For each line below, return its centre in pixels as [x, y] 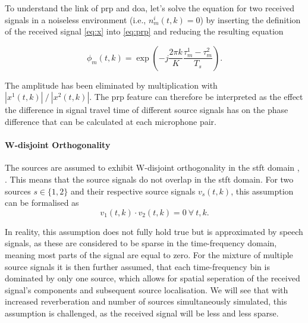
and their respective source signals [133, 191]
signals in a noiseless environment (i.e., [76, 19]
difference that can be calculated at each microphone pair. [111, 121]
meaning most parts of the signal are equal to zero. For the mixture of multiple [149, 254]
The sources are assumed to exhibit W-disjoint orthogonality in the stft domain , [152, 167]
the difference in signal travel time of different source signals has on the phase [147, 110]
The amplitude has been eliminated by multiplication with [111, 85]
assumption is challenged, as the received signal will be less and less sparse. [142, 313]
